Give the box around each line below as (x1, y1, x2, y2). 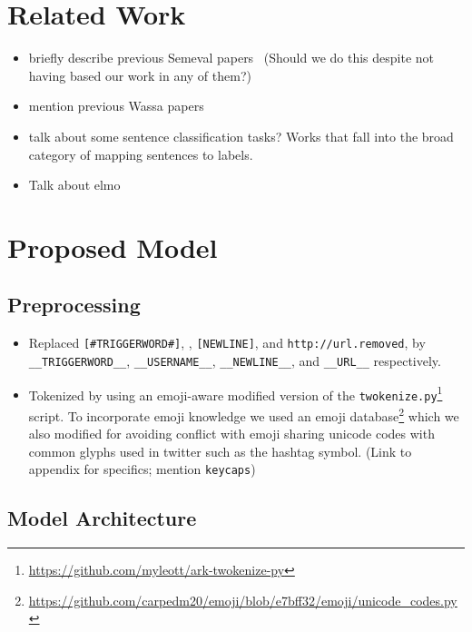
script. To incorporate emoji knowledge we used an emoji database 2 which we (28, 403, 459, 425)
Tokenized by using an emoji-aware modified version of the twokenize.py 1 (28, 382, 443, 404)
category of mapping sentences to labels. (28, 144, 253, 163)
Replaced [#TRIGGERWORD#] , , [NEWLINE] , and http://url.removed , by (28, 333, 426, 352)
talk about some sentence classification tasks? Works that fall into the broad (28, 126, 454, 145)
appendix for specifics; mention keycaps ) (28, 459, 256, 479)
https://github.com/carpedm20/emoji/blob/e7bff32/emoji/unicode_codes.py (28, 590, 457, 609)
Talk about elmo (28, 175, 121, 194)
